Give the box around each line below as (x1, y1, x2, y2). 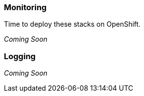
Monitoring (4, 2, 47, 12)
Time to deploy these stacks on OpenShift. (4, 20, 141, 29)
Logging (4, 51, 36, 61)
